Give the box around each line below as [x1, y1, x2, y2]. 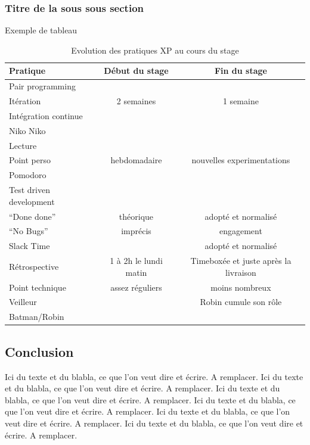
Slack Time [9, 239, 50, 252]
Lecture [9, 139, 37, 151]
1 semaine [222, 95, 259, 107]
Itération [9, 95, 41, 107]
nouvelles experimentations [191, 154, 290, 166]
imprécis [121, 225, 151, 237]
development [9, 195, 55, 207]
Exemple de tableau [5, 24, 77, 36]
